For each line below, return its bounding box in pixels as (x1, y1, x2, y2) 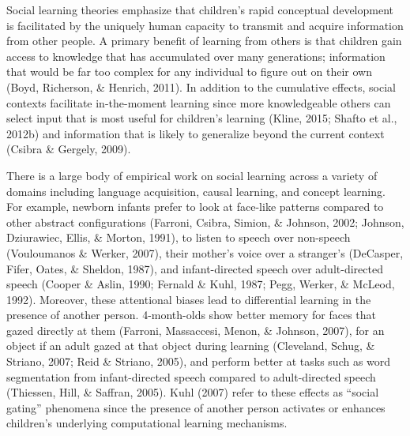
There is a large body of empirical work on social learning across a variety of (6, 167, 378, 183)
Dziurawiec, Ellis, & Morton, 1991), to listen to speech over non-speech (6, 229, 351, 246)
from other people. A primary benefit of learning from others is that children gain (6, 32, 402, 49)
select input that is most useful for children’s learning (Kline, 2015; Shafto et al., (6, 110, 397, 126)
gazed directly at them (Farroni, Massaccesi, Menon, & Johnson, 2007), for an (6, 321, 385, 338)
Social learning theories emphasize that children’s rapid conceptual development (6, 2, 394, 17)
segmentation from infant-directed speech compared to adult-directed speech (6, 368, 376, 385)
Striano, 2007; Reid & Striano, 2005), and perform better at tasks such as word (6, 353, 391, 370)
